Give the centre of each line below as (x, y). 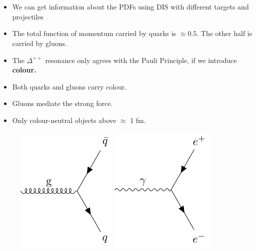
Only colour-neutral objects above (64, 120)
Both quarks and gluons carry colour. (69, 86)
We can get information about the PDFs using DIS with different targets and (130, 7)
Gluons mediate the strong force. (62, 103)
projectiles (28, 16)
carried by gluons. (39, 43)
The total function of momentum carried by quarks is (94, 33)
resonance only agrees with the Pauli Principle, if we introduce (141, 60)
